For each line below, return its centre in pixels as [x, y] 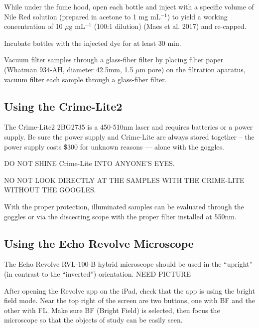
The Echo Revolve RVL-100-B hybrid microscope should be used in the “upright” [129, 264]
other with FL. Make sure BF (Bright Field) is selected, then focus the [112, 310]
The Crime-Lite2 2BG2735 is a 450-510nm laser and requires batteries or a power [129, 127]
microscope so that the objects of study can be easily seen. [93, 320]
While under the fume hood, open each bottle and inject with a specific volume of [129, 6]
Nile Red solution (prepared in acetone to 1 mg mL [82, 16]
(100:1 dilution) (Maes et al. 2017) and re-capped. [170, 26]
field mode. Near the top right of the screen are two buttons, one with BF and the [129, 300]
